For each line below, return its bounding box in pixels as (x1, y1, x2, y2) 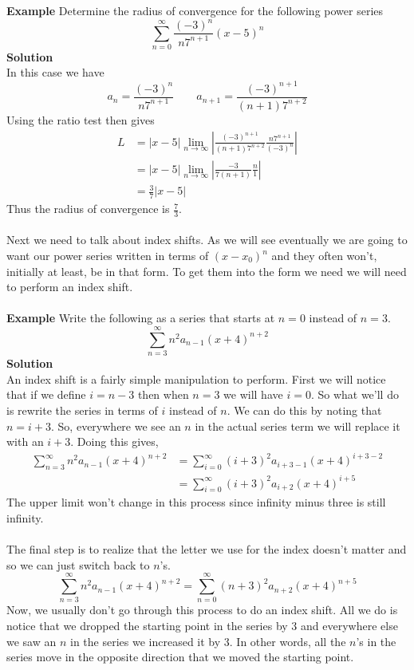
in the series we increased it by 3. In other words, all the (70, 633, 346, 649)
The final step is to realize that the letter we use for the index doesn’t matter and (6, 541, 407, 558)
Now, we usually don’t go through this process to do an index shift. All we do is (6, 601, 398, 618)
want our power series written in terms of (6, 247, 209, 264)
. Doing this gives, (70, 433, 159, 450)
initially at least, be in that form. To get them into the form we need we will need (6, 262, 407, 279)
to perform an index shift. (6, 278, 133, 295)
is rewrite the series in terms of (6, 401, 158, 418)
